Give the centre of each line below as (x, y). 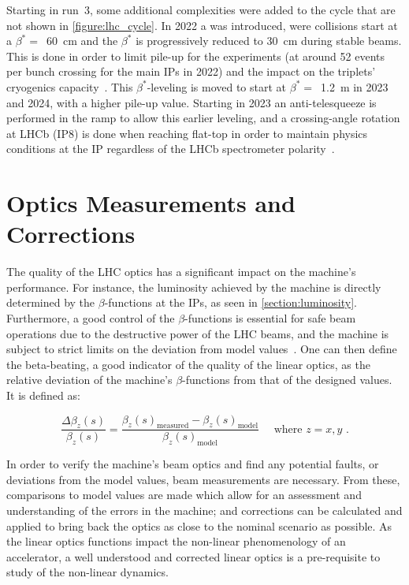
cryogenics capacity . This (70, 86)
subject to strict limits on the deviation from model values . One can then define (202, 349)
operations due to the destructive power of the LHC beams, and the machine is (198, 333)
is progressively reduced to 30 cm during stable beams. (269, 41)
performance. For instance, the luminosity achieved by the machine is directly (194, 287)
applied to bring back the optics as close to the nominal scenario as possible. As (199, 525)
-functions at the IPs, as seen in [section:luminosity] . (231, 302)
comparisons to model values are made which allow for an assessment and (184, 495)
